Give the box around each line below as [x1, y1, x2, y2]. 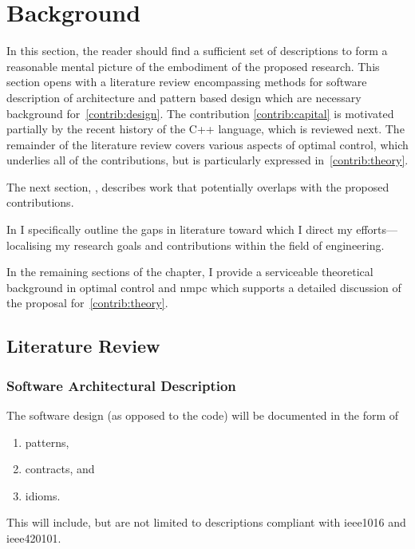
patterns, [25, 433, 69, 450]
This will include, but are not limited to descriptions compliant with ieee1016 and [6, 514, 406, 531]
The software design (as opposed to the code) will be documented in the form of [6, 407, 399, 424]
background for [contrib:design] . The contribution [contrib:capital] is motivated [6, 105, 394, 121]
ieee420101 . [6, 530, 61, 546]
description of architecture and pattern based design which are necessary [6, 89, 362, 105]
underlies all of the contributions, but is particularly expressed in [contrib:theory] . [6, 152, 409, 168]
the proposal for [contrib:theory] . [6, 294, 168, 311]
